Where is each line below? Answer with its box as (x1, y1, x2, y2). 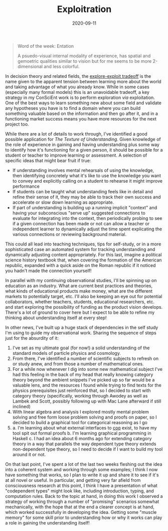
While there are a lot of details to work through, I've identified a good (5, 130, 147, 137)
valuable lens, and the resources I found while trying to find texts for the (12, 382, 161, 388)
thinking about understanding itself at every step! (5, 315, 107, 321)
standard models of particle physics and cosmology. (12, 350, 121, 356)
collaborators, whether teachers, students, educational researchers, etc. (5, 299, 154, 305)
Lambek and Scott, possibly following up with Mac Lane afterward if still (12, 398, 161, 404)
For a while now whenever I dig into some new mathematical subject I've (12, 366, 163, 372)
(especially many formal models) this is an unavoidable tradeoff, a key (5, 89, 149, 95)
